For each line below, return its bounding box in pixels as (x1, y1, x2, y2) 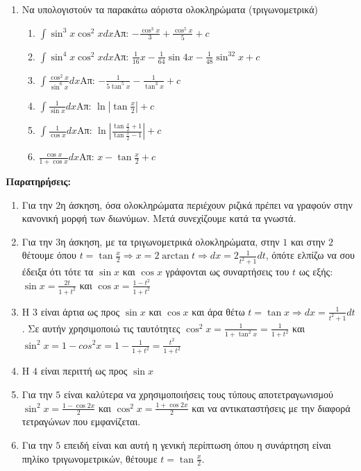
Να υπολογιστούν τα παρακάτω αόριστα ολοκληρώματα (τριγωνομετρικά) (22, 2, 319, 16)
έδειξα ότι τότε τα (22, 264, 94, 279)
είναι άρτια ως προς (40, 304, 120, 318)
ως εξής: (299, 264, 333, 279)
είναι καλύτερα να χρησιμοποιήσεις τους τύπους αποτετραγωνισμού (63, 387, 333, 402)
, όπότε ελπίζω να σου (265, 248, 355, 262)
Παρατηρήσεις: (6, 173, 71, 188)
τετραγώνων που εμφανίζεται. (22, 414, 141, 429)
